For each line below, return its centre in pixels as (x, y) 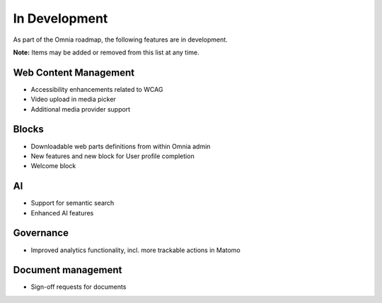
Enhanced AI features (62, 213)
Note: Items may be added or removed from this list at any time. (106, 52)
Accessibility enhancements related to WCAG (97, 89)
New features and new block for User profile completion (112, 156)
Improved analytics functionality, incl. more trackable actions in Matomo (135, 250)
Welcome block (53, 166)
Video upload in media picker (73, 100)
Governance (41, 233)
